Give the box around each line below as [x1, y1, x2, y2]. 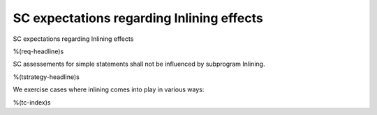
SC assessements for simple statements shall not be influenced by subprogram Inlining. [13, 60, 265, 69]
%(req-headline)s [13, 47, 64, 55]
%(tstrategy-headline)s [13, 73, 80, 81]
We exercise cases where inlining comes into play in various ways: [13, 85, 205, 94]
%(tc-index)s [13, 98, 51, 107]
